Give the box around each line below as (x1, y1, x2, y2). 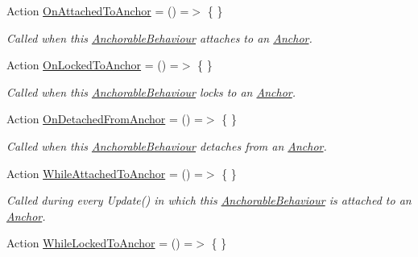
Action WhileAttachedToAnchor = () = (6, 164, 203, 181)
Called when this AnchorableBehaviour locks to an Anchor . (6, 83, 296, 100)
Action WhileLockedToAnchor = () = (6, 234, 193, 251)
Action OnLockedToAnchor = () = (6, 56, 179, 73)
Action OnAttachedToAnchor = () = (6, 2, 189, 19)
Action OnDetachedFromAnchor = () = (6, 110, 203, 127)
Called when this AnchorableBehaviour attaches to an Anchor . (6, 29, 312, 46)
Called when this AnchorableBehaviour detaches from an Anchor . (6, 137, 327, 154)
